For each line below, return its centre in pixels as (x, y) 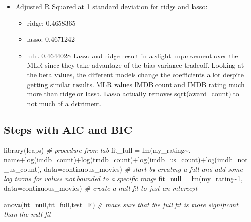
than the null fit (28, 214)
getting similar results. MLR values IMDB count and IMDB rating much (136, 84)
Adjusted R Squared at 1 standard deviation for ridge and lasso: (111, 6)
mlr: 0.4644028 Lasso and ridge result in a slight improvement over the (133, 55)
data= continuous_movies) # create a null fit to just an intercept (101, 188)
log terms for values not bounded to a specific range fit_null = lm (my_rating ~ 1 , (124, 178)
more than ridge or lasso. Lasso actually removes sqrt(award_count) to (133, 94)
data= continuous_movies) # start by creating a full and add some (143, 169)
